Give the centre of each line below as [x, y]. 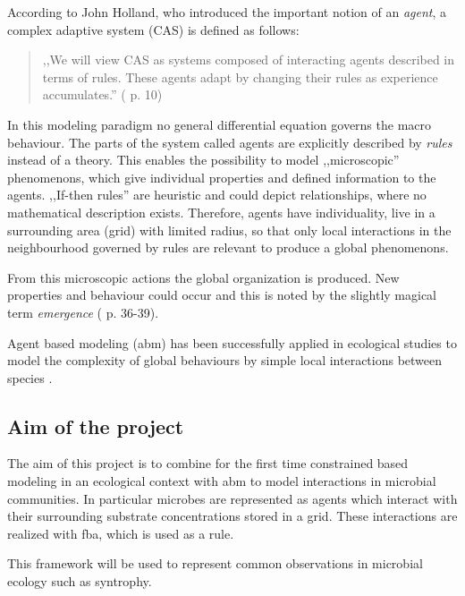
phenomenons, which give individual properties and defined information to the [222, 177]
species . [30, 377]
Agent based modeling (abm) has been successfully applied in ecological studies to [232, 342]
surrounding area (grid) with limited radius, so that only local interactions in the [229, 230]
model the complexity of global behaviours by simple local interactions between [225, 360]
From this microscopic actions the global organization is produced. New [203, 277]
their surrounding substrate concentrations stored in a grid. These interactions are [232, 516]
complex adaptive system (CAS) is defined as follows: [153, 29]
